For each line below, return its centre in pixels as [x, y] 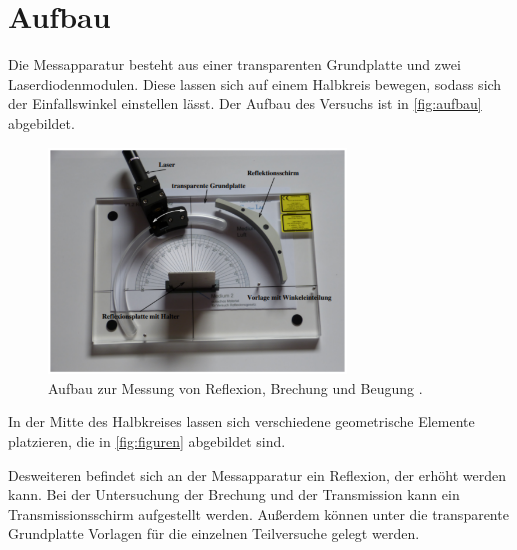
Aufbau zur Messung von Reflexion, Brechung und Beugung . [235, 387]
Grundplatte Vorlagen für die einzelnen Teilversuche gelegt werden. [214, 533]
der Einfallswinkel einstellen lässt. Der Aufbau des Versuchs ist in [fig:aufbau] [245, 103]
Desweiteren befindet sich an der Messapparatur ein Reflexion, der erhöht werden [257, 474]
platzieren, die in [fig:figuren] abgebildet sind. [147, 441]
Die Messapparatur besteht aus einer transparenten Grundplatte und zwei [234, 64]
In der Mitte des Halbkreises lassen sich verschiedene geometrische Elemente [241, 421]
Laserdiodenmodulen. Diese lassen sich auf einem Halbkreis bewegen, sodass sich [255, 83]
